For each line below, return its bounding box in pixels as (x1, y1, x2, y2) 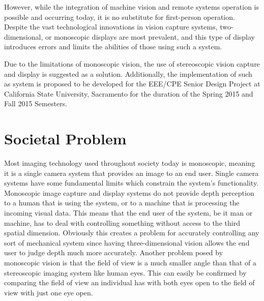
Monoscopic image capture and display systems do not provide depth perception (4, 187, 254, 198)
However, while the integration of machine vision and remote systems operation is (4, 2, 259, 12)
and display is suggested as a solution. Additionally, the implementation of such (4, 68, 252, 79)
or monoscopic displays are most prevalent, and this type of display (45, 31, 255, 42)
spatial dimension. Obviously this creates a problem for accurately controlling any (4, 227, 259, 238)
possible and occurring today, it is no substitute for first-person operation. (4, 11, 235, 22)
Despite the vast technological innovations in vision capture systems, (4, 21, 218, 32)
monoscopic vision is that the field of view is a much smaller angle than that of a (4, 257, 256, 267)
